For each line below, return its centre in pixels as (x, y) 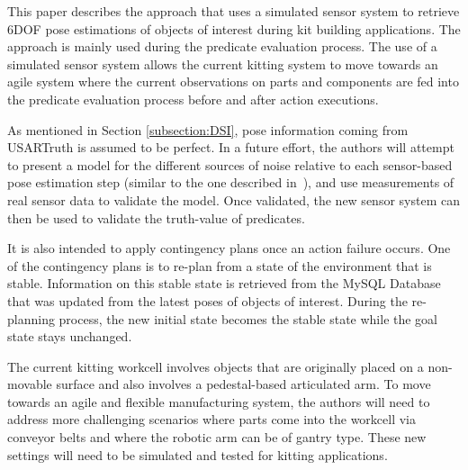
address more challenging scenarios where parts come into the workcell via (212, 419)
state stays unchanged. (70, 336)
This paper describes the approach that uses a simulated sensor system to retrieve (234, 11)
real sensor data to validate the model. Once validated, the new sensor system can (234, 199)
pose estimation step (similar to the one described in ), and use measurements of (231, 182)
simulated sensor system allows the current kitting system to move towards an (223, 63)
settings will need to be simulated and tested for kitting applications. (198, 454)
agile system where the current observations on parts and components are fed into (233, 81)
